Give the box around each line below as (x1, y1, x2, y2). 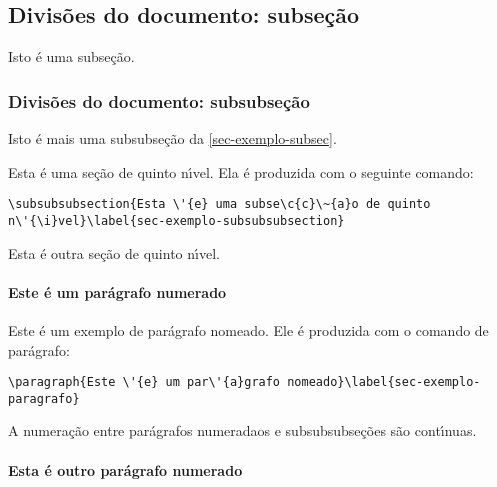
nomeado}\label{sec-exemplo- (287, 375, 481, 390)
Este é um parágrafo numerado (8, 281, 227, 302)
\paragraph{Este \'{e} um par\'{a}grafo (8, 375, 281, 390)
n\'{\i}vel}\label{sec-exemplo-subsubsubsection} (8, 213, 345, 228)
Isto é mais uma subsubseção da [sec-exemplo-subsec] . (8, 128, 337, 149)
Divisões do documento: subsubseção (8, 88, 310, 113)
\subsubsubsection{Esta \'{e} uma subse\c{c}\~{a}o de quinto (8, 197, 431, 212)
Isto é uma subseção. (8, 46, 135, 67)
